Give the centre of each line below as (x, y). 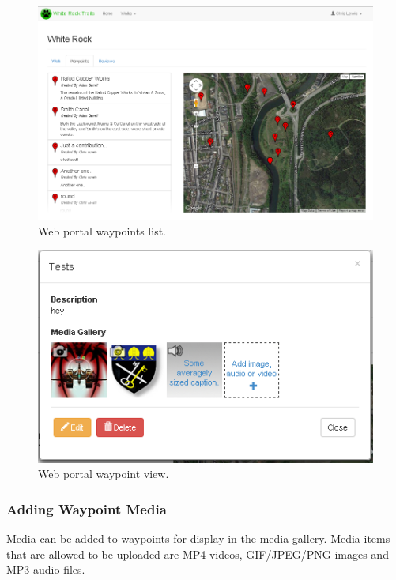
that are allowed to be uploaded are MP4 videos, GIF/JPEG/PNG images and (198, 554)
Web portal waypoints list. (102, 230)
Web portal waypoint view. (104, 474)
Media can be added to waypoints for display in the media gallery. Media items (198, 539)
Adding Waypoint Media (87, 508)
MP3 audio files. (46, 569)
